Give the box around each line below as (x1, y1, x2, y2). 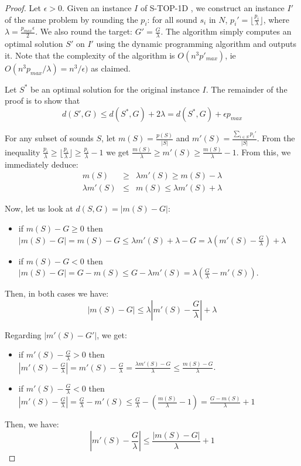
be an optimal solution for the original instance (30, 83, 200, 95)
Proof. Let (5, 2, 41, 13)
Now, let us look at (5, 202, 73, 215)
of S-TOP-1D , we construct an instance (140, 2, 285, 13)
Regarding (5, 328, 42, 341)
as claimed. (91, 62, 131, 74)
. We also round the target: (35, 25, 133, 38)
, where (263, 13, 290, 25)
